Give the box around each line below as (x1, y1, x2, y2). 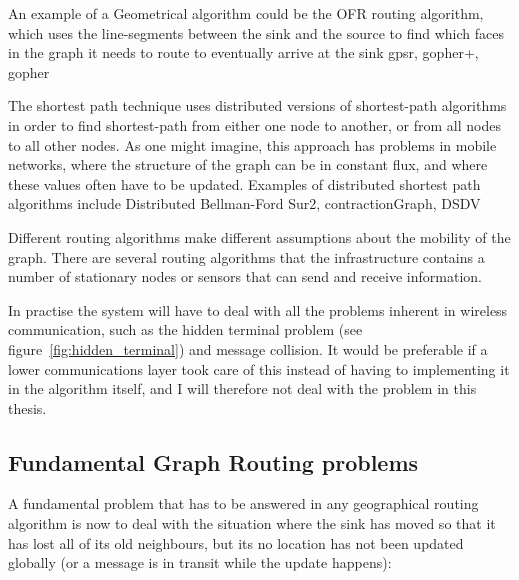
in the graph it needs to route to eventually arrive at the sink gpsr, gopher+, (8, 42, 479, 63)
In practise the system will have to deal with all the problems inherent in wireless (8, 299, 508, 320)
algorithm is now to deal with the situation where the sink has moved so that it (8, 513, 496, 534)
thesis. (8, 397, 47, 418)
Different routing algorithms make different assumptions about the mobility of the (8, 226, 511, 247)
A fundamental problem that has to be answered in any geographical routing (8, 493, 479, 514)
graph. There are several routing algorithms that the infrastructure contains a (8, 246, 485, 267)
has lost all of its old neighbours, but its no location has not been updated (8, 532, 464, 553)
